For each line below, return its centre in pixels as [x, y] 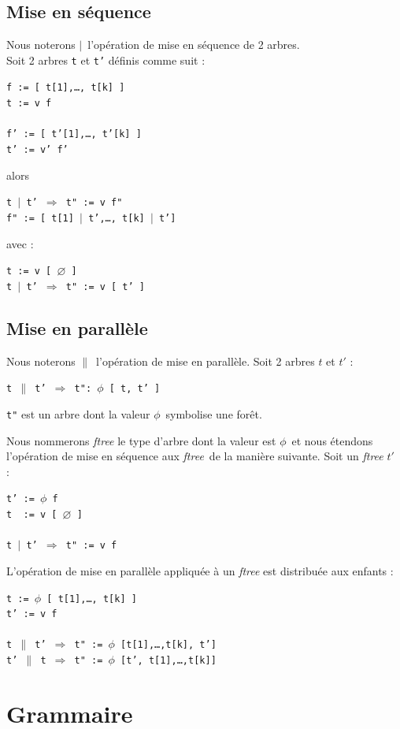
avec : [20, 243]
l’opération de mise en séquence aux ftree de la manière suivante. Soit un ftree [195, 456]
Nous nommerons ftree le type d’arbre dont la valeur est [141, 440]
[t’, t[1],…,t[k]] [169, 661]
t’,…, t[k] [117, 218]
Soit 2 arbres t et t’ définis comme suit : [106, 60]
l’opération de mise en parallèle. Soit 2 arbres [206, 361]
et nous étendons [332, 440]
